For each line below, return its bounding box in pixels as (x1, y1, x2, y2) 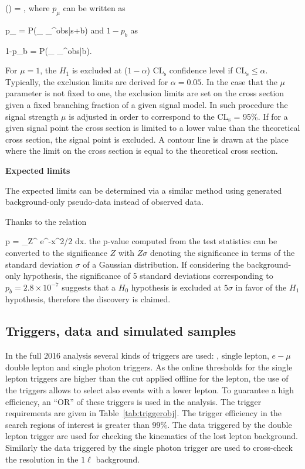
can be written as (63, 2, 126, 14)
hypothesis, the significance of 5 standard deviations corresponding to (23, 269, 273, 282)
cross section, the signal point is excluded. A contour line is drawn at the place (5, 133, 289, 145)
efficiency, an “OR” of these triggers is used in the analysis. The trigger (5, 395, 262, 407)
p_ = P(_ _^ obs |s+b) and (5, 23, 104, 36)
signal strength (5, 110, 59, 122)
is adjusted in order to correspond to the (69, 110, 215, 122)
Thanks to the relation (5, 215, 87, 227)
